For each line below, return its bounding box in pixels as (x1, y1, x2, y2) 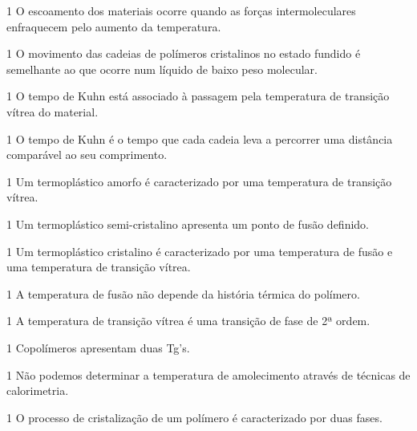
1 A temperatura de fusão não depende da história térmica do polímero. (6, 285, 360, 302)
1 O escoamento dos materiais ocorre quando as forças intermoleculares (6, 2, 356, 18)
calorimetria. (6, 382, 69, 399)
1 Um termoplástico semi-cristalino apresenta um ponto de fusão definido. (6, 215, 369, 232)
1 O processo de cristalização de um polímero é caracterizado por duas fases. (6, 409, 383, 425)
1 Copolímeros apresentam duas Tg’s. (6, 339, 190, 356)
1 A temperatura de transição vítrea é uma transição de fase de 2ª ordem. (6, 312, 370, 329)
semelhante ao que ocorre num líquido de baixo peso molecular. (6, 60, 318, 77)
